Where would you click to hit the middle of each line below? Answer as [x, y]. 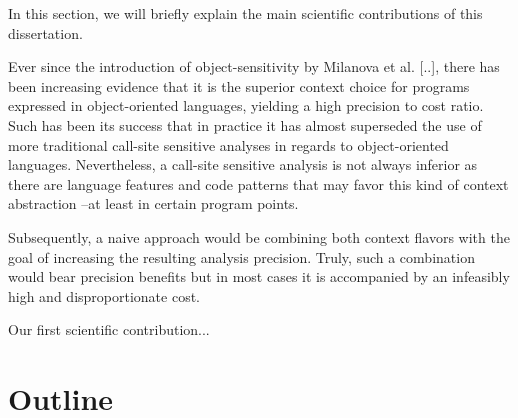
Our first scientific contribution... [109, 329]
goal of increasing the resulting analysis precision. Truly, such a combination [241, 256]
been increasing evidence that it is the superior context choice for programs [239, 85]
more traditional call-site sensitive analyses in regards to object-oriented [228, 144]
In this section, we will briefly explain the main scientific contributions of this [245, 13]
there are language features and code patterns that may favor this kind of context [258, 183]
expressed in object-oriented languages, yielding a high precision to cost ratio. [246, 105]
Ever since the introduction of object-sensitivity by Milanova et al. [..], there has [254, 66]
